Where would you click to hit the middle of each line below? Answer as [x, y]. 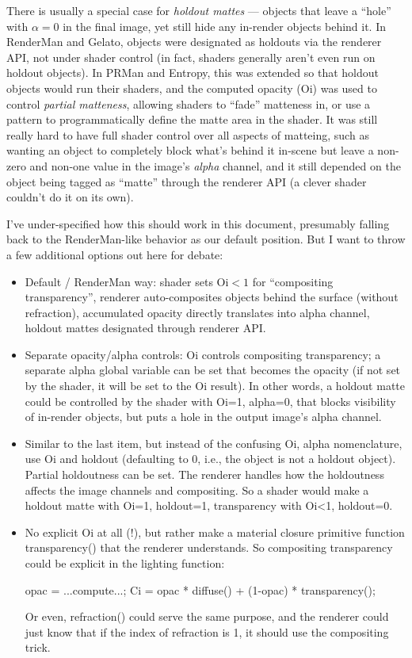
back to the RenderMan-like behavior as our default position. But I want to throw [206, 239]
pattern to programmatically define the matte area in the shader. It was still [192, 119]
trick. [38, 647]
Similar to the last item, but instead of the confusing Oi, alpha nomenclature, [214, 443]
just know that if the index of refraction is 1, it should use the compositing [207, 631]
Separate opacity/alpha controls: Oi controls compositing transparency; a [203, 354]
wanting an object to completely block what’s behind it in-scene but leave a [190, 150]
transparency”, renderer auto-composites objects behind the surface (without [212, 297]
